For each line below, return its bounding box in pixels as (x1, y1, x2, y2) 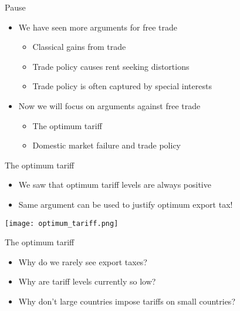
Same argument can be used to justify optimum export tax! (18, 198, 233, 210)
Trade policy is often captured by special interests (32, 80, 212, 92)
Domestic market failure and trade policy (32, 139, 181, 151)
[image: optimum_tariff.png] (5, 219, 119, 228)
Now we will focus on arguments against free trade (18, 99, 201, 111)
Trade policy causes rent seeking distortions (32, 60, 190, 72)
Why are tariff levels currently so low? (18, 275, 156, 288)
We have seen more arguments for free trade (18, 21, 177, 33)
